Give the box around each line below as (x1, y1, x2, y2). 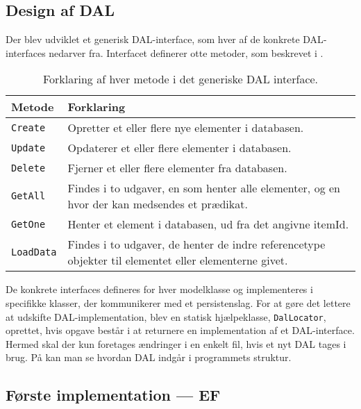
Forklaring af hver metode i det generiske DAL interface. (42, 71, 319, 87)
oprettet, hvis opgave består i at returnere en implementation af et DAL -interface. (6, 323, 355, 337)
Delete (11, 162, 46, 174)
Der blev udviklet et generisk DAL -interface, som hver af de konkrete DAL (6, 32, 324, 47)
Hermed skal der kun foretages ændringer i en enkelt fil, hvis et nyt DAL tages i (6, 336, 346, 351)
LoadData (11, 247, 57, 258)
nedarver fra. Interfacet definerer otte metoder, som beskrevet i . (49, 45, 324, 60)
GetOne (11, 218, 46, 230)
